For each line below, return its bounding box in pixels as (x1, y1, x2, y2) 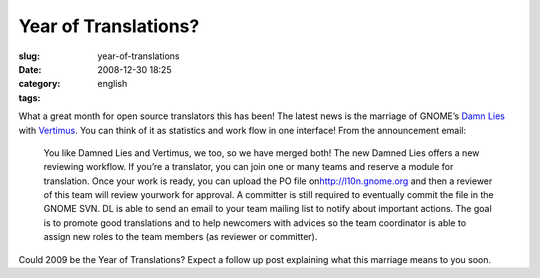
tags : (18, 91, 41, 104)
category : (18, 78, 61, 90)
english (97, 78, 128, 90)
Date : (18, 63, 42, 75)
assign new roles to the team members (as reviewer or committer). (43, 231, 318, 243)
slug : (18, 50, 40, 62)
